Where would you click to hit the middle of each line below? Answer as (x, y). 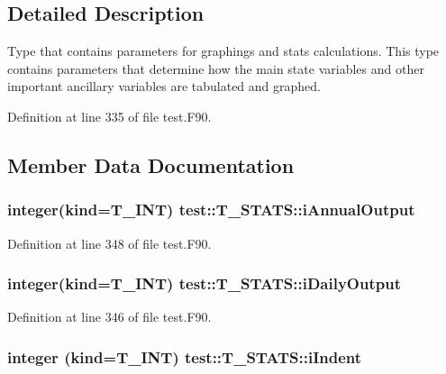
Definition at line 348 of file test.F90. (109, 243)
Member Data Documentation (151, 164)
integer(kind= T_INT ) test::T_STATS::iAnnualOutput (211, 210)
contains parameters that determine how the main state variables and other (216, 68)
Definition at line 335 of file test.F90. (109, 116)
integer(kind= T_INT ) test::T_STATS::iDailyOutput (204, 283)
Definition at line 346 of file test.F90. (109, 317)
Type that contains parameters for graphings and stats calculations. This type (223, 51)
